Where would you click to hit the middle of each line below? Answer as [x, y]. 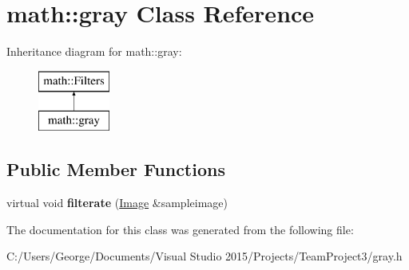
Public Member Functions [116, 169]
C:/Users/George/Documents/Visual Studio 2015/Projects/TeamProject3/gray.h [204, 256]
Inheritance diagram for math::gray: [94, 51]
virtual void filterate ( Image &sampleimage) [117, 203]
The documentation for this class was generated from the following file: [180, 229]
